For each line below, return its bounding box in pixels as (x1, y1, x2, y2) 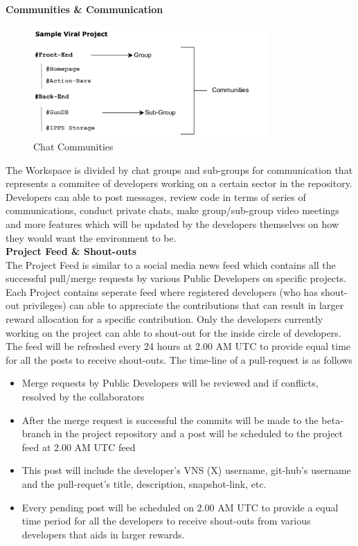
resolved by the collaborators (21, 389, 145, 404)
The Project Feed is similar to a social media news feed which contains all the (6, 257, 336, 272)
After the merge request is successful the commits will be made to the (21, 412, 319, 427)
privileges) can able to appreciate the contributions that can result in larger (22, 298, 344, 312)
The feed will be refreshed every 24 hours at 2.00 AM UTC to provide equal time (6, 339, 351, 353)
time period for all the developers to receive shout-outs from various (21, 513, 311, 528)
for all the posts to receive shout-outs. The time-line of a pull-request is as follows (6, 352, 352, 367)
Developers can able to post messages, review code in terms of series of (6, 189, 306, 204)
